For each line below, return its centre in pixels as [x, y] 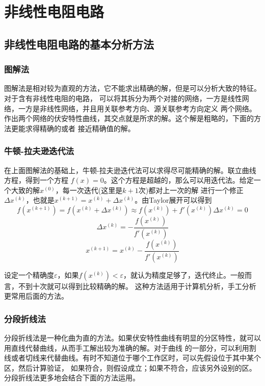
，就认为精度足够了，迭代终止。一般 [184, 274]
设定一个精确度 [29, 274]
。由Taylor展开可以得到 [173, 200]
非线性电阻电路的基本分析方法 [79, 44]
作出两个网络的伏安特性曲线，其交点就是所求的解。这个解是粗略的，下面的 [129, 118]
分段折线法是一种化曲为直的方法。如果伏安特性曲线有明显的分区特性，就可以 [132, 338]
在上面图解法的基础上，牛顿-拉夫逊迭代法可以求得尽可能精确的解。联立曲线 [130, 170]
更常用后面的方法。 [36, 296]
